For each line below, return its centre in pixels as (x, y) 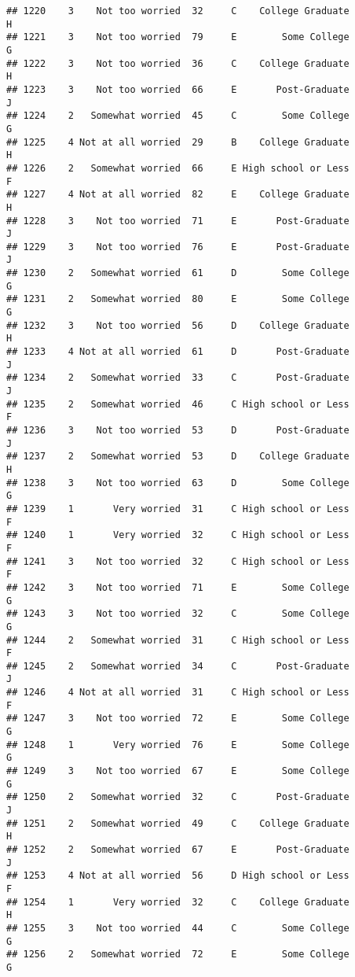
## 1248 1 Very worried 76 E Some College (178, 745)
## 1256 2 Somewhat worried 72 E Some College (178, 955)
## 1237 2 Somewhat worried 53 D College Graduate (178, 457)
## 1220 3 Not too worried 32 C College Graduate (178, 11)
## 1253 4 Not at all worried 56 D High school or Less (178, 876)
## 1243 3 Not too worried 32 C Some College (178, 614)
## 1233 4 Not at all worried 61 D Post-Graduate (178, 352)
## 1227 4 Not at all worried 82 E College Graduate (178, 195)
